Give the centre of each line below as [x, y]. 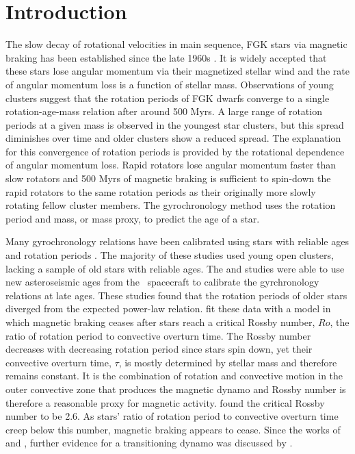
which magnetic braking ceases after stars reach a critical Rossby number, [160, 322]
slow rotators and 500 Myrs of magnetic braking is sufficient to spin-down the [168, 178]
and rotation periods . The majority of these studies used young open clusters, [170, 255]
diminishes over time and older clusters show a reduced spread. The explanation [173, 138]
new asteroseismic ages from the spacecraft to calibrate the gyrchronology [162, 282]
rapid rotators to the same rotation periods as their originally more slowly [161, 191]
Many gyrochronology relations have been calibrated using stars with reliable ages [177, 241]
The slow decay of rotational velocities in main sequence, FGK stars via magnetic [176, 44]
